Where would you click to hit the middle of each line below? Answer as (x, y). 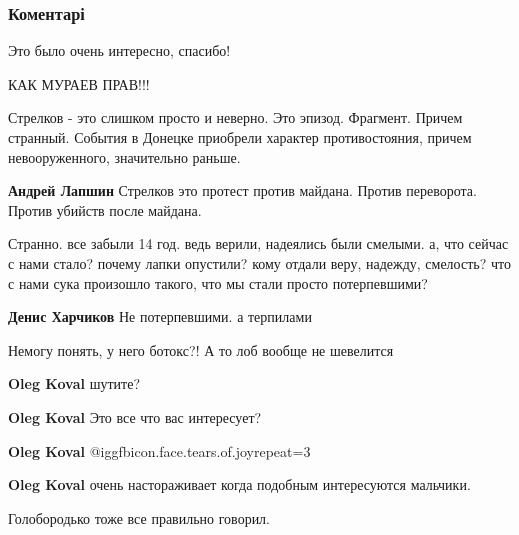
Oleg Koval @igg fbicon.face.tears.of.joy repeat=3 (159, 450)
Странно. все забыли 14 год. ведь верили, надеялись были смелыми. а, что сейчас (258, 243)
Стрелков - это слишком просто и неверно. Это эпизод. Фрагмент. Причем (235, 117)
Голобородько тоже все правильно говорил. (139, 517)
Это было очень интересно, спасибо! (119, 50)
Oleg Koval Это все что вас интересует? (135, 416)
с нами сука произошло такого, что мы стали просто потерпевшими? (218, 282)
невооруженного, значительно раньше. (124, 156)
